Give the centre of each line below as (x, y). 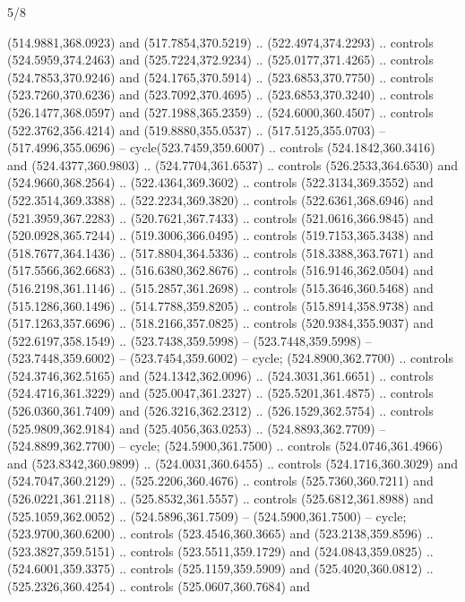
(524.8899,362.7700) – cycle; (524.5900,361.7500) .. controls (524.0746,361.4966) (225, 446)
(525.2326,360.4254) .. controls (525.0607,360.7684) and (159, 586)
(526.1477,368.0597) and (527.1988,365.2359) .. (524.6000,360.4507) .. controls (220, 112)
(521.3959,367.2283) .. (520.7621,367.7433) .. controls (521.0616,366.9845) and (220, 217)
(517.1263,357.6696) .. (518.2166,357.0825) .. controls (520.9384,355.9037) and (220, 323)
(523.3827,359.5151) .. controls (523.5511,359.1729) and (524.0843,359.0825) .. (220, 550)
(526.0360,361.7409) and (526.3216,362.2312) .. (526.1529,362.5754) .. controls (220, 411)
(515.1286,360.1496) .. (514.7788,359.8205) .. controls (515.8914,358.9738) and (220, 305)
